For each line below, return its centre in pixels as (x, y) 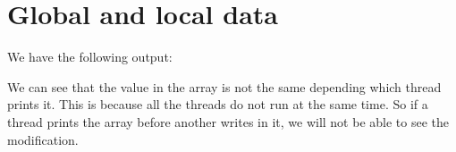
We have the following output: (90, 57)
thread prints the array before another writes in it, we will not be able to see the (228, 121)
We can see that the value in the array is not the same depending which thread (224, 86)
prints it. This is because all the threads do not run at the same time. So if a (218, 104)
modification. (43, 139)
